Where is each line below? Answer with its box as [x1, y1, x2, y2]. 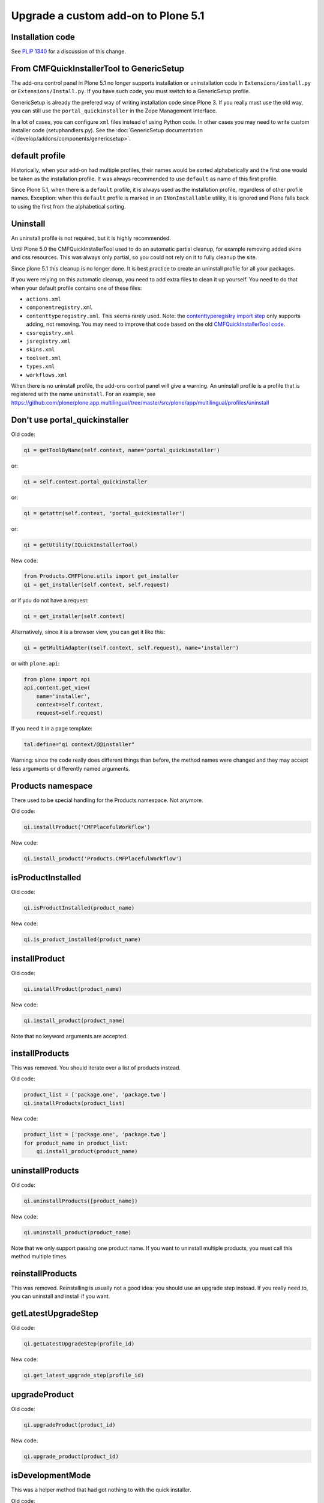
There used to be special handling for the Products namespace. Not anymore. [11, 797, 203, 804]
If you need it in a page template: [11, 725, 93, 732]
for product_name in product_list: [23, 1139, 128, 1146]
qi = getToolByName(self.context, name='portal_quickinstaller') [23, 447, 220, 453]
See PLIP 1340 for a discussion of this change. [11, 48, 126, 55]
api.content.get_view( [23, 684, 91, 691]
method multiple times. [11, 1253, 68, 1260]
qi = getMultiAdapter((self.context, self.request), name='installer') [23, 644, 239, 651]
